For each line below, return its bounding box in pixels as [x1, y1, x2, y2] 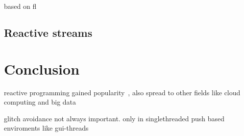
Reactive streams [4, 25, 93, 40]
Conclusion [4, 58, 80, 79]
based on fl [4, 1, 37, 11]
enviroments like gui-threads [4, 123, 89, 133]
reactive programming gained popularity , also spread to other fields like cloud [4, 87, 241, 97]
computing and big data [4, 97, 76, 107]
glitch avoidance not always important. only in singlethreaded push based [4, 113, 224, 123]
